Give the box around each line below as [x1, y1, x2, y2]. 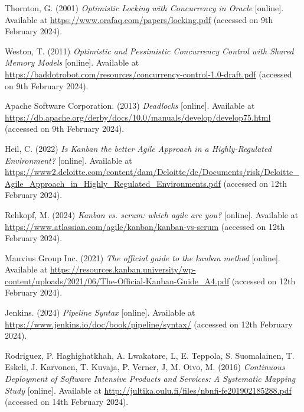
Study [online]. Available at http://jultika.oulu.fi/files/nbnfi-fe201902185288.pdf [5, 384, 292, 396]
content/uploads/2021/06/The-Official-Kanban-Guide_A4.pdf [5, 274, 230, 287]
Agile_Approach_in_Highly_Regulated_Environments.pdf [5, 177, 221, 189]
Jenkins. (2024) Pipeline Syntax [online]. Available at [5, 306, 195, 319]
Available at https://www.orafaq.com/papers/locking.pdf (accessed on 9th [5, 13, 273, 25]
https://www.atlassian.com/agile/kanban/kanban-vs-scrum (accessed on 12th [5, 220, 285, 232]
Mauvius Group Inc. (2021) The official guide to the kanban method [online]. [5, 251, 280, 264]
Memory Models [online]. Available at [5, 56, 139, 69]
